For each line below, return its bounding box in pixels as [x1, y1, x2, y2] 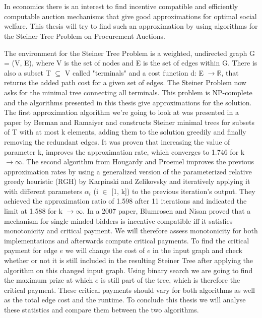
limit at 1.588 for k [4, 206, 62, 216]
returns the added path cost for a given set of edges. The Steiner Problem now [4, 77, 246, 88]
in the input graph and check [153, 245, 242, 256]
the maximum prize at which [4, 275, 93, 285]
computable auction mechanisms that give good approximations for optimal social [4, 11, 257, 21]
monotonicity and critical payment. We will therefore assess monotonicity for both [4, 225, 258, 236]
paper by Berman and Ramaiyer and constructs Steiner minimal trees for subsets [4, 116, 254, 127]
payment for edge [4, 245, 57, 256]
